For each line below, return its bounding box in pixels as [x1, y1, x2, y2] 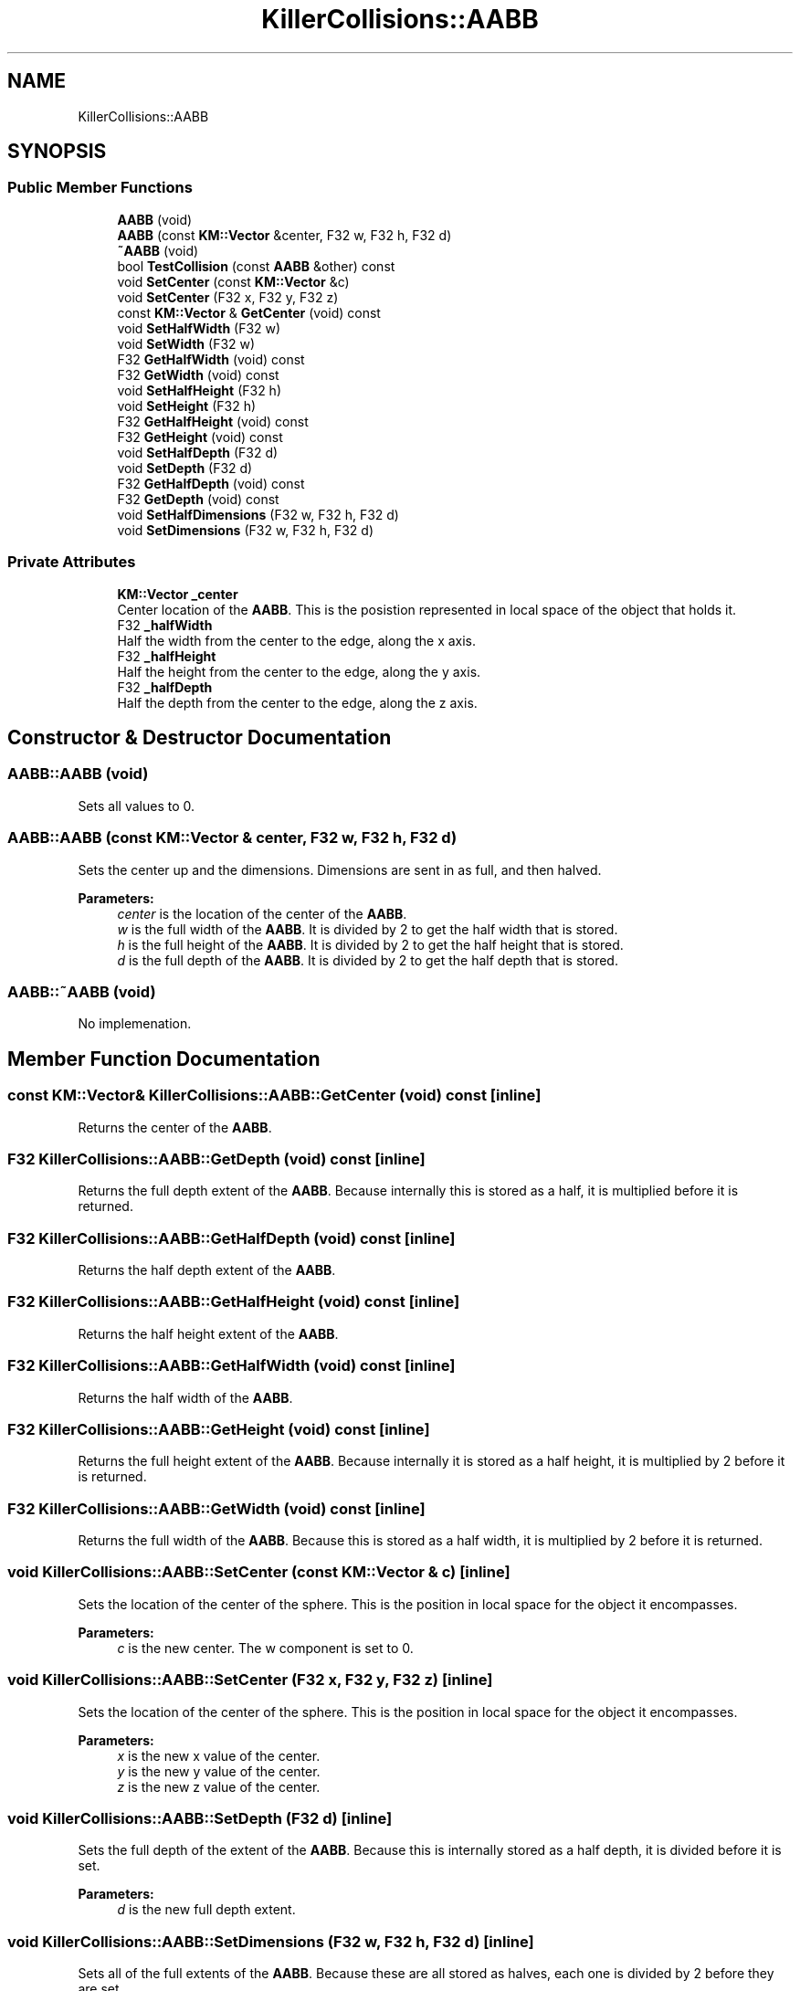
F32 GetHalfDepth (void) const [117, 475, 305, 491]
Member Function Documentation [7, 1047, 321, 1070]
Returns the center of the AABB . [78, 1119, 272, 1135]
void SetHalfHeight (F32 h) [117, 382, 282, 398]
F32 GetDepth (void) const [117, 490, 279, 507]
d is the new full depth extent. [117, 1901, 296, 1918]
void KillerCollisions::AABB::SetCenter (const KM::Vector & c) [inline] [7, 1563, 511, 1582]
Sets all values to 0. [78, 797, 195, 814]
